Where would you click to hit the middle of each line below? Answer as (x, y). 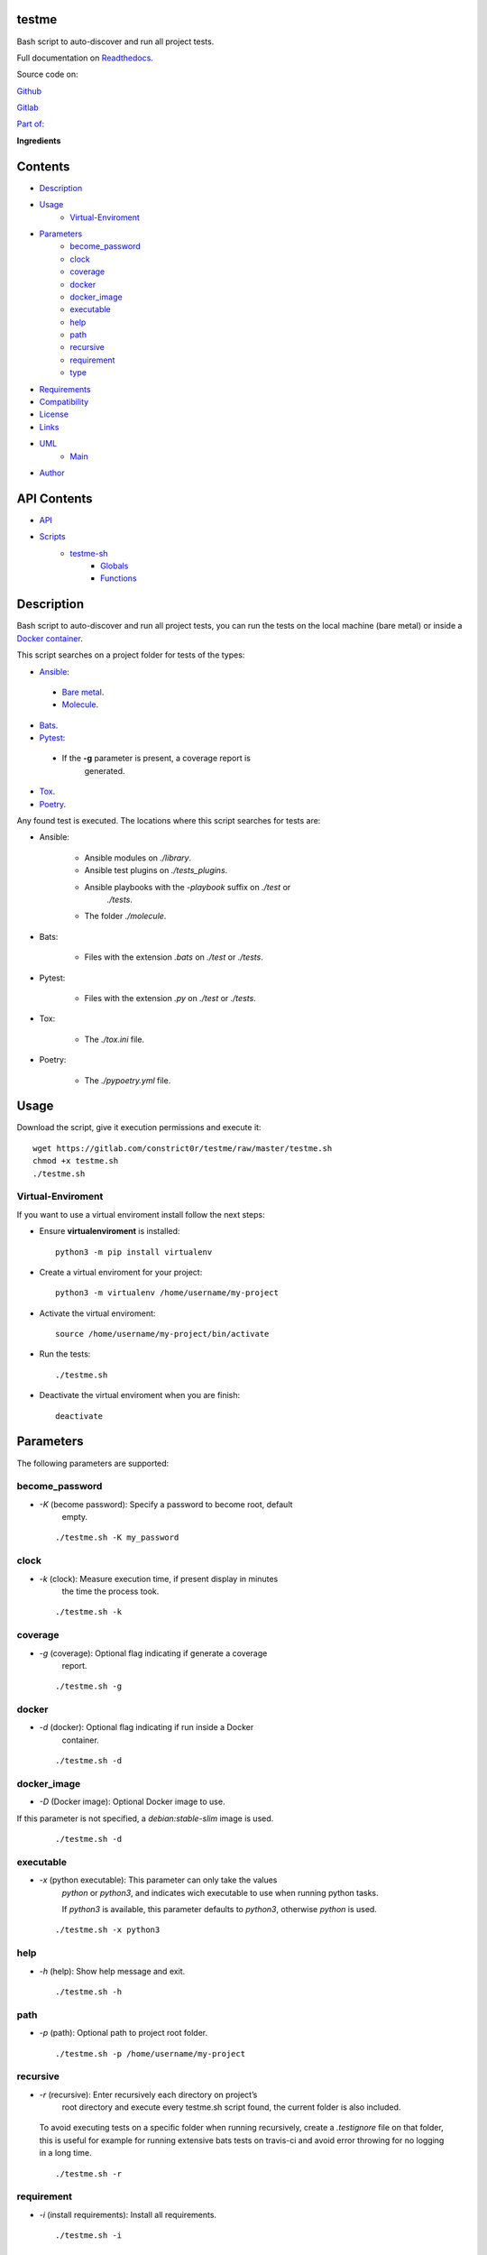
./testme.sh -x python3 (108, 1930)
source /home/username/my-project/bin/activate (162, 1334)
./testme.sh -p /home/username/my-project (151, 2053)
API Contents (55, 498)
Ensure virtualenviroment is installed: (110, 1231)
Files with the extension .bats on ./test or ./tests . (174, 957)
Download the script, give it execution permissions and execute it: (139, 1127)
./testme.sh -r (89, 2173)
